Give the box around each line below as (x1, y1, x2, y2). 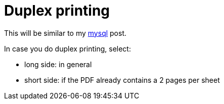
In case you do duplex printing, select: (4, 44, 131, 53)
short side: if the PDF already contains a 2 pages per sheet (24, 75, 220, 84)
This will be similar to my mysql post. (4, 28, 127, 37)
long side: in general (24, 60, 92, 69)
